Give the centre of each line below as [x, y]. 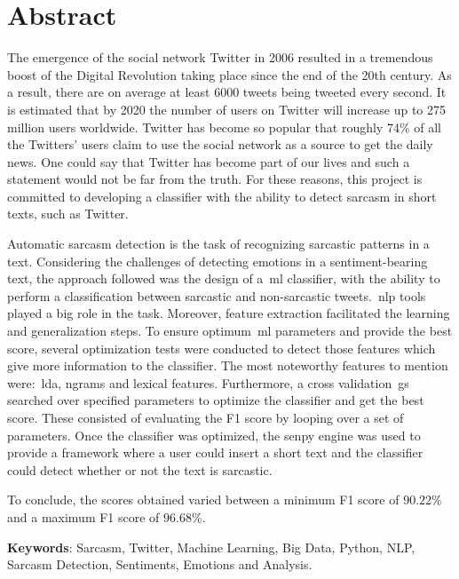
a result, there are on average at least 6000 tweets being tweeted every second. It [227, 92]
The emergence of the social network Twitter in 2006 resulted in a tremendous [220, 57]
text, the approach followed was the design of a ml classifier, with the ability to [224, 278]
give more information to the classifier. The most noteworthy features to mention [228, 365]
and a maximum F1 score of [83, 516]
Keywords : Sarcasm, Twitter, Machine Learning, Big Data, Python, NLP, [211, 547]
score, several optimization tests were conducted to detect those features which [222, 348]
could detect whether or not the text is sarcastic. [140, 469]
